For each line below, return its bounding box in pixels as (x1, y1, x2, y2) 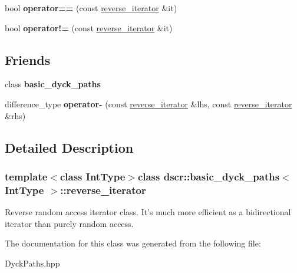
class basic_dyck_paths (5, 78, 101, 90)
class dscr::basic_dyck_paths (137, 169, 280, 183)
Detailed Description (5, 138, 134, 156)
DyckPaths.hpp (5, 256, 60, 269)
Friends (5, 50, 51, 68)
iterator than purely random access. (5, 217, 134, 229)
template (5, 169, 48, 183)
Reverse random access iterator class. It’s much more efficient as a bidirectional (5, 206, 291, 218)
